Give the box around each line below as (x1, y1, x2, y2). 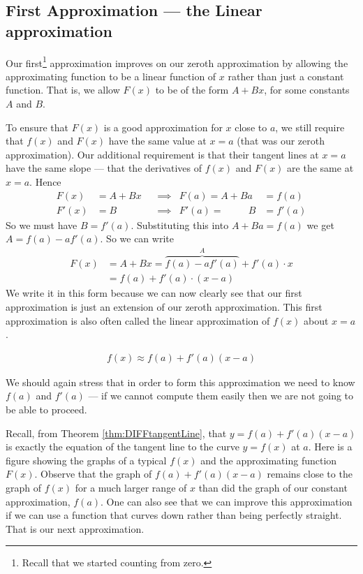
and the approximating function (200, 452, 337, 467)
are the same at (287, 161, 354, 175)
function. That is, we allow (6, 82, 120, 97)
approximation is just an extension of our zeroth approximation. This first (6, 299, 323, 314)
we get (306, 217, 334, 232)
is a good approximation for (103, 119, 223, 134)
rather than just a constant (228, 68, 344, 83)
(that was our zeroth (237, 133, 325, 148)
